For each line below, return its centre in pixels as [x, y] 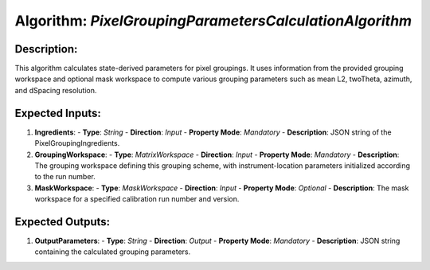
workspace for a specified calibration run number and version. [137, 199]
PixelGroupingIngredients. [77, 143]
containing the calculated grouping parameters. [113, 252]
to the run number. [65, 177]
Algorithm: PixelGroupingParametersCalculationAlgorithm [213, 21]
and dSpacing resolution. [56, 90]
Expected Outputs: [63, 222]
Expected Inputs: [58, 113]
